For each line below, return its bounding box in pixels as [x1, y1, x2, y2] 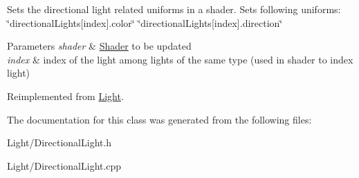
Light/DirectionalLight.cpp [7, 158, 122, 172]
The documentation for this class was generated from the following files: [7, 112, 312, 126]
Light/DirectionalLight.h [7, 135, 112, 150]
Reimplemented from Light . [7, 88, 124, 103]
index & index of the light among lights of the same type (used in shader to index [7, 52, 353, 66]
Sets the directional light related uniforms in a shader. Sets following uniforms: [7, 2, 341, 16]
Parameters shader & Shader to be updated [7, 39, 192, 53]
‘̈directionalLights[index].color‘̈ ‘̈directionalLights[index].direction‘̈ [7, 15, 283, 30]
